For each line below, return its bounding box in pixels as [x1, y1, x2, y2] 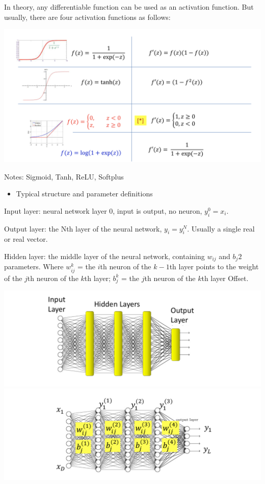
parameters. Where [4, 261, 64, 272]
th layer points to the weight [169, 261, 259, 272]
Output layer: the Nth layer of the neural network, [4, 223, 162, 234]
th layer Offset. [201, 272, 249, 283]
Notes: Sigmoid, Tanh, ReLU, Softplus [4, 171, 124, 182]
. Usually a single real [187, 223, 255, 234]
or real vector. [4, 234, 48, 244]
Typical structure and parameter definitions [16, 188, 153, 199]
